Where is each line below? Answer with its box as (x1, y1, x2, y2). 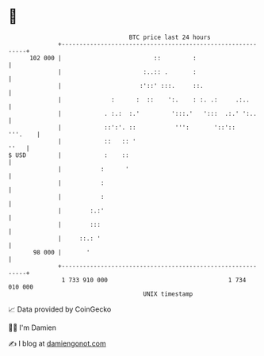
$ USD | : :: (8, 151, 129, 159)
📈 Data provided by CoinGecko (8, 304, 112, 314)
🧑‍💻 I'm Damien (8, 323, 57, 332)
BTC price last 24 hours (128, 33, 212, 41)
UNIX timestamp (143, 289, 193, 298)
